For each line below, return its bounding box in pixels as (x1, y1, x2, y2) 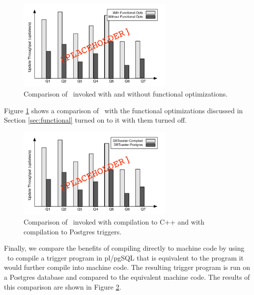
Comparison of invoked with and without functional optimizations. (24, 89, 228, 99)
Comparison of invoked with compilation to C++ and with (24, 216, 205, 227)
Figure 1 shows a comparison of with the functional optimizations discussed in (4, 105, 243, 115)
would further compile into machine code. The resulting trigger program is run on (4, 262, 250, 272)
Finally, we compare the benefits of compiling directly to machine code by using (4, 243, 245, 253)
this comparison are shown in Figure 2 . (4, 281, 121, 292)
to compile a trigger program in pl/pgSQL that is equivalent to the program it (7, 252, 244, 262)
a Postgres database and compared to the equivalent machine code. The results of (4, 271, 250, 282)
